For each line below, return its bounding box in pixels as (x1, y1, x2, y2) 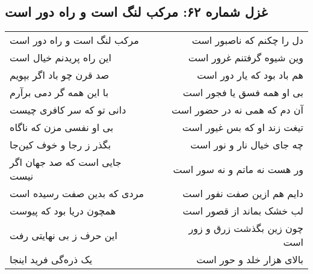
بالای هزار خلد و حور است (196, 252, 303, 267)
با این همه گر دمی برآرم (10, 85, 109, 100)
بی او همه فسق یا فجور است (182, 85, 303, 100)
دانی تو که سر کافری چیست (10, 103, 126, 117)
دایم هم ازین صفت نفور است (182, 186, 303, 201)
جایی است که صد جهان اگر (10, 155, 122, 169)
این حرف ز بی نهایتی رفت (10, 228, 117, 242)
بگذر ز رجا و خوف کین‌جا (10, 138, 111, 152)
